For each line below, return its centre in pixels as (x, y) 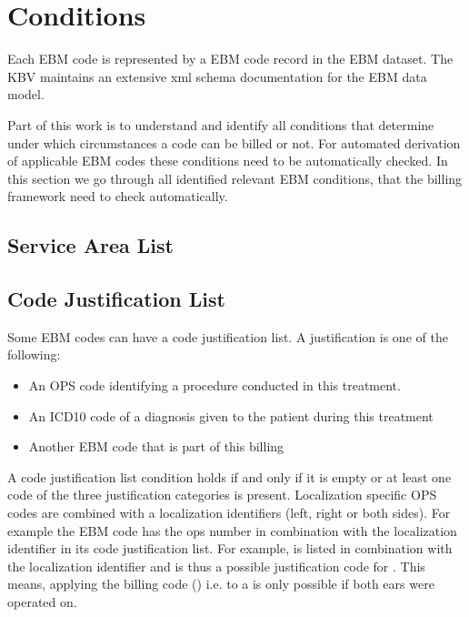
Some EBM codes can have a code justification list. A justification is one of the (228, 336)
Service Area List (90, 245)
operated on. (42, 601)
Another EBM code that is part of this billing (156, 446)
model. (26, 94)
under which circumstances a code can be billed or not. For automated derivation (234, 142)
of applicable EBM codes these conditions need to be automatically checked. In (228, 161)
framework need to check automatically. (118, 196)
